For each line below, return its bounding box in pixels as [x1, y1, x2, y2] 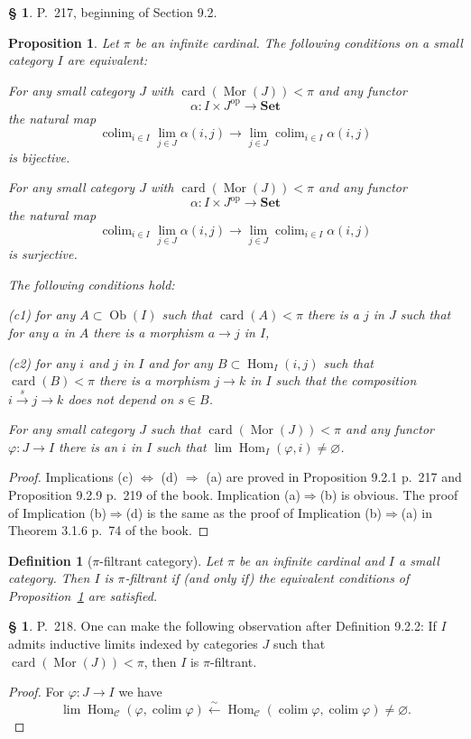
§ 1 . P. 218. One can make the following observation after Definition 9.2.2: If [8, 616, 437, 635]
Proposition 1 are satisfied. [8, 586, 158, 605]
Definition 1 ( [8, 550, 93, 569]
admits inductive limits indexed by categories [8, 634, 258, 653]
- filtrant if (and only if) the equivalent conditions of [125, 568, 410, 587]
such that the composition [275, 371, 417, 390]
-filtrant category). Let [99, 550, 223, 569]
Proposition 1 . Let [8, 32, 119, 51]
